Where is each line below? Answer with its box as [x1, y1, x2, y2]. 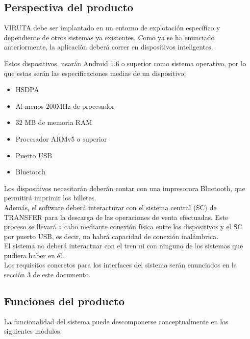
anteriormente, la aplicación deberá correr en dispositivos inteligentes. [4, 42, 213, 52]
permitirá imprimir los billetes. [4, 193, 97, 203]
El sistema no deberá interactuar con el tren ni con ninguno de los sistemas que [4, 241, 243, 251]
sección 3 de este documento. [4, 269, 91, 280]
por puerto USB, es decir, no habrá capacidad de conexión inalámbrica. [4, 231, 219, 241]
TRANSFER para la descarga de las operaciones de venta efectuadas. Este [4, 212, 228, 222]
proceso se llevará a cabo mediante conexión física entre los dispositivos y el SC [4, 221, 243, 232]
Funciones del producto [4, 293, 125, 309]
